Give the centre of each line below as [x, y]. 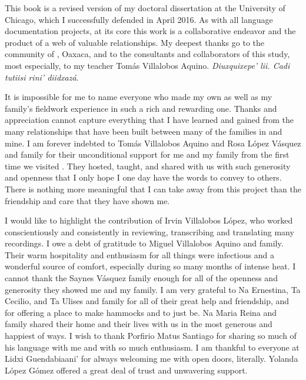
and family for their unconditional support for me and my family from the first [147, 154]
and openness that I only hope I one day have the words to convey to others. [143, 177]
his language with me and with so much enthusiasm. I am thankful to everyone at [152, 347]
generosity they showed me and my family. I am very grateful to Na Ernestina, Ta [153, 289]
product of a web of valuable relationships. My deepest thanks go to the [135, 42]
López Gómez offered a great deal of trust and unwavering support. [126, 370]
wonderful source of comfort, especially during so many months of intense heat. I [150, 266]
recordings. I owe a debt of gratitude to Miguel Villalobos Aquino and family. [144, 243]
